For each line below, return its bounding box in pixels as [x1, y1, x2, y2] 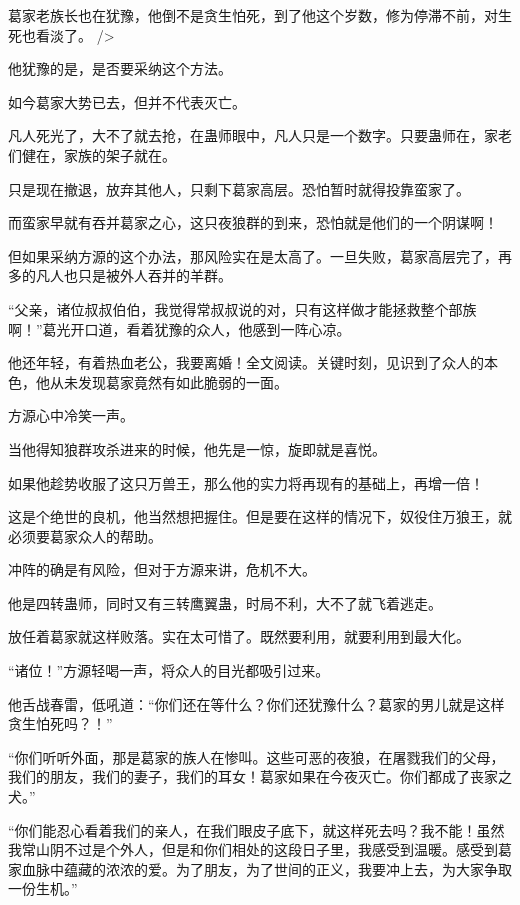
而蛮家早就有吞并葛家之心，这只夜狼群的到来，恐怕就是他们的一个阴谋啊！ [8, 212, 498, 233]
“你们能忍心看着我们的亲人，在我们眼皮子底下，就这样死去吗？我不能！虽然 [8, 819, 505, 840]
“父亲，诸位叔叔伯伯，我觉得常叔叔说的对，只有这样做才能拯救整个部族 [8, 298, 477, 319]
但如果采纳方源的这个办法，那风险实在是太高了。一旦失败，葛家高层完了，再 [8, 245, 512, 266]
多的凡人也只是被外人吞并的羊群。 [8, 265, 232, 286]
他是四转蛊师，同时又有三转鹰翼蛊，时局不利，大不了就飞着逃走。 [8, 592, 442, 613]
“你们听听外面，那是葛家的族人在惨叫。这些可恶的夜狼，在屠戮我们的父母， [8, 746, 505, 767]
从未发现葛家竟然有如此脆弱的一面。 [49, 371, 288, 392]
